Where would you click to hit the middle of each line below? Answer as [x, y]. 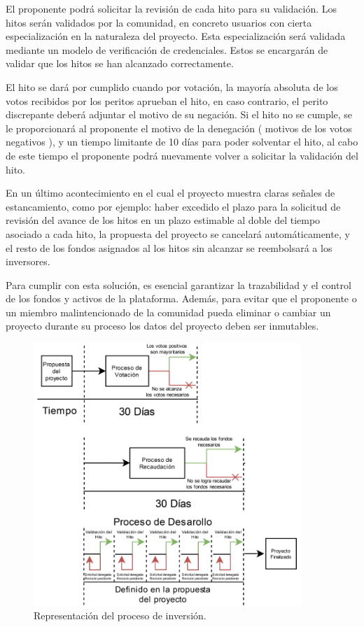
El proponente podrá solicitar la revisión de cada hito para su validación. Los [171, 8]
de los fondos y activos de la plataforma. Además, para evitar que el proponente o [181, 298]
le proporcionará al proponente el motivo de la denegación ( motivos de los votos [179, 128]
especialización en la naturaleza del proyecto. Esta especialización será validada [176, 36]
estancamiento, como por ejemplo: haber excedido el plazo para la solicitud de [173, 206]
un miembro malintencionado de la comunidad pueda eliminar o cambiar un [168, 312]
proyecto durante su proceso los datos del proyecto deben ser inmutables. [162, 326]
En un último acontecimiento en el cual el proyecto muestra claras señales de [170, 193]
